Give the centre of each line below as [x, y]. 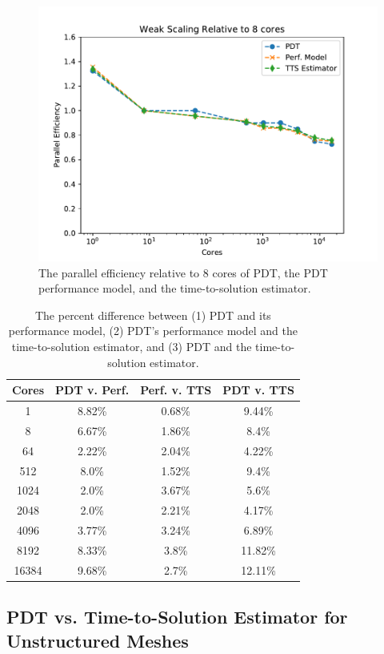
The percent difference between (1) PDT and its [153, 315]
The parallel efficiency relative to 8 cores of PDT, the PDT [183, 272]
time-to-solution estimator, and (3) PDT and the [132, 346]
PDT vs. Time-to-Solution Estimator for [177, 617]
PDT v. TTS [258, 390]
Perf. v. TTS [176, 390]
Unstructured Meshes [98, 640]
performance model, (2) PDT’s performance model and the [153, 331]
